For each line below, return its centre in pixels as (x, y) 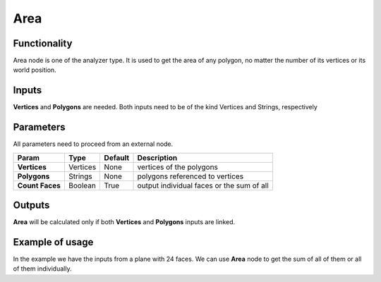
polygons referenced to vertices (190, 176)
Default (117, 157)
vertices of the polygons (178, 167)
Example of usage (53, 242)
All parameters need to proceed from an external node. (93, 144)
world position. (35, 70)
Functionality (43, 43)
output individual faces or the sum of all (203, 185)
